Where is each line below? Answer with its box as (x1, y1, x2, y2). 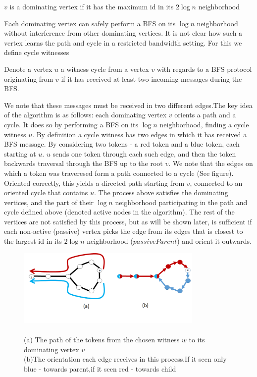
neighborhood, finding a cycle (159, 119, 249, 129)
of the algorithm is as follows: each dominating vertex (4, 109, 167, 120)
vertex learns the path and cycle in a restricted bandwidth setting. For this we (4, 37, 242, 48)
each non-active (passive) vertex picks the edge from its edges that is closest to (4, 226, 243, 236)
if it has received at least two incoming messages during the (61, 73, 242, 84)
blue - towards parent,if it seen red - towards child (24, 364, 176, 374)
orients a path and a (174, 109, 236, 120)
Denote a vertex (4, 63, 52, 74)
